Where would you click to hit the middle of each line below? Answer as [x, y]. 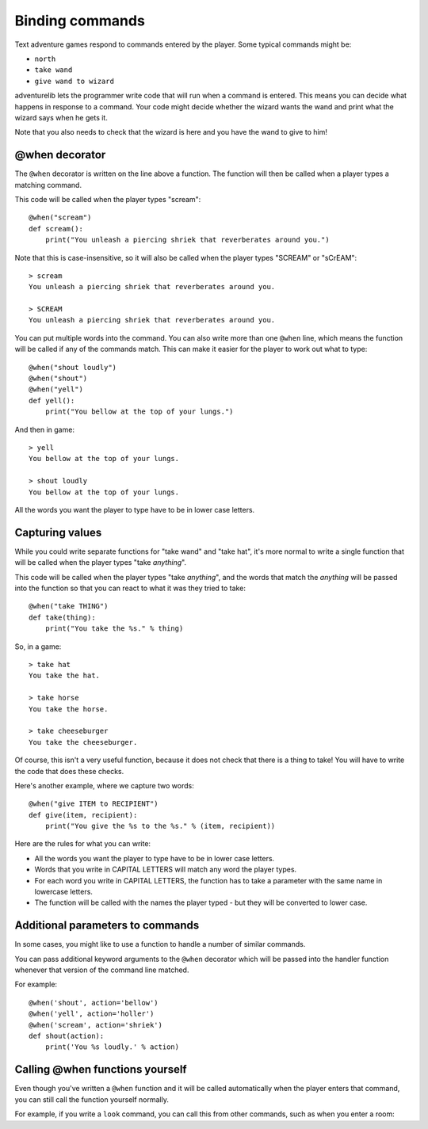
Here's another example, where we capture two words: [104, 785]
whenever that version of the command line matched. [102, 970]
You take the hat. [65, 676]
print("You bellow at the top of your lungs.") [139, 412]
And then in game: [45, 429]
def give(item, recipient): [83, 815]
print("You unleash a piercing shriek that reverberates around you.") [187, 240]
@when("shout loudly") [73, 367]
